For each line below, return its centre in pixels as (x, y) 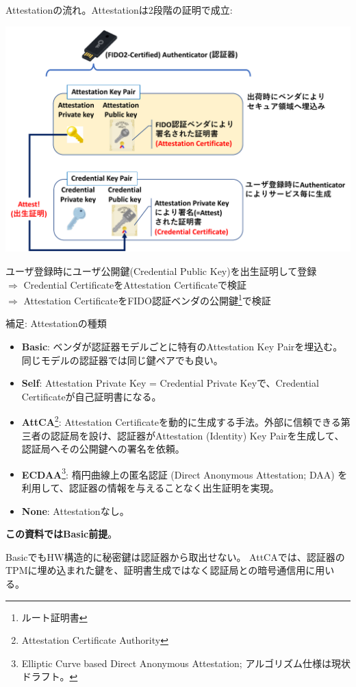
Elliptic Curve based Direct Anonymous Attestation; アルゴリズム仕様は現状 (186, 663)
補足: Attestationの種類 (56, 323)
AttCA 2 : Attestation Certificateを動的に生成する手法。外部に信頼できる (181, 421)
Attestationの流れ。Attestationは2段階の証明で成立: (119, 10)
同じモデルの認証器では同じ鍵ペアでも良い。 (122, 360)
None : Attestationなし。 (75, 510)
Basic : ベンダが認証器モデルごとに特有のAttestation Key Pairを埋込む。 (182, 346)
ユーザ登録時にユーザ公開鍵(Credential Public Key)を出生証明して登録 (161, 270)
